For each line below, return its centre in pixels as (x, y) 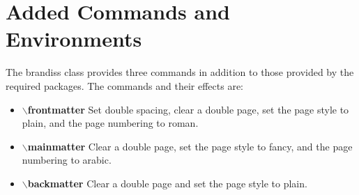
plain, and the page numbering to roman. (110, 123)
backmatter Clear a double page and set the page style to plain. (167, 183)
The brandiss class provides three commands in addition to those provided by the (180, 72)
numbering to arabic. (67, 160)
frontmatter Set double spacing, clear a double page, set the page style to (188, 109)
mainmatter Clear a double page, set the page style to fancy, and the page (190, 146)
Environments (74, 39)
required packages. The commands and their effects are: (125, 85)
